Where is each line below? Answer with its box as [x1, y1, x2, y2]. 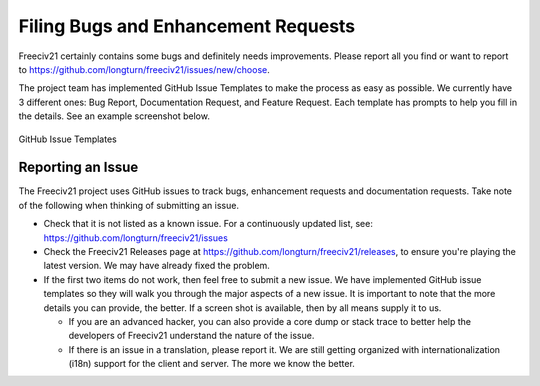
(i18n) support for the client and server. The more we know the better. [68, 358, 355, 370]
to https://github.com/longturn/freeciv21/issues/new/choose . [18, 63, 270, 75]
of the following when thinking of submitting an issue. [18, 199, 240, 211]
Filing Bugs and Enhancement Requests [18, 15, 356, 37]
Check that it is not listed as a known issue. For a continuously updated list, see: [43, 218, 374, 230]
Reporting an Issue [18, 159, 139, 176]
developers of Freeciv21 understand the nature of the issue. [68, 330, 315, 342]
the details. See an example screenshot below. [18, 110, 210, 122]
